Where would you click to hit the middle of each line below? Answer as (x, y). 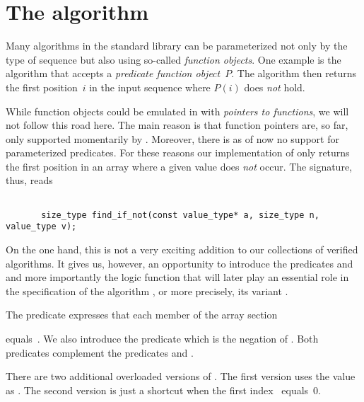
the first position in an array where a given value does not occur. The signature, (179, 166)
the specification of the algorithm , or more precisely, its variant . (147, 291)
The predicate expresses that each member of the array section (142, 315)
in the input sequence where (150, 87)
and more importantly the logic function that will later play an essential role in (177, 277)
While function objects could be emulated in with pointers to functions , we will (177, 111)
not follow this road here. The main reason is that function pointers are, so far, (177, 125)
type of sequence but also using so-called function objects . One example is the (174, 59)
